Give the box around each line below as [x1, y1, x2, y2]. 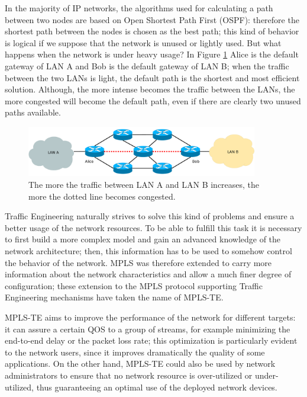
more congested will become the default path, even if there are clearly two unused [5, 94, 301, 107]
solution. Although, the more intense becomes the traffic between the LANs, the [5, 83, 295, 95]
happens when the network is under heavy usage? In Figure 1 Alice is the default [5, 48, 299, 60]
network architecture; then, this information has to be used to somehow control [5, 244, 292, 257]
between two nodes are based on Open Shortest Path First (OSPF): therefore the [5, 13, 299, 25]
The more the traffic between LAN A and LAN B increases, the [28, 178, 260, 190]
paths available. [5, 106, 61, 119]
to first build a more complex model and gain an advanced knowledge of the [5, 233, 281, 245]
